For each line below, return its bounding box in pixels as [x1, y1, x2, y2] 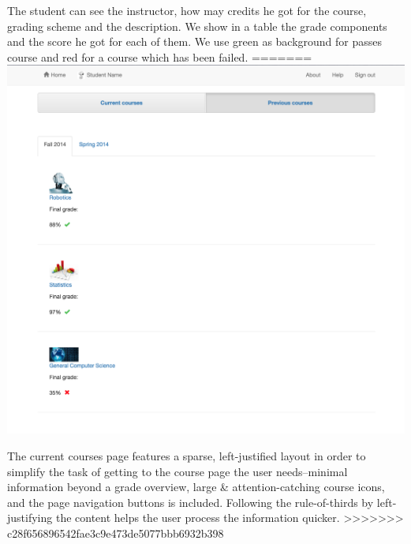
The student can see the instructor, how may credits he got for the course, [7, 2, 367, 18]
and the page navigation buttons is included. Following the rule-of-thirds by [7, 493, 374, 510]
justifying [7, 509, 53, 526]
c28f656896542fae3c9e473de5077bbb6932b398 [7, 525, 224, 542]
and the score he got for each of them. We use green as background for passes [7, 33, 383, 50]
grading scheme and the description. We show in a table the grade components [7, 17, 387, 34]
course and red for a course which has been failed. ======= [7, 48, 312, 65]
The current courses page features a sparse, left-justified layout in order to [7, 448, 366, 464]
